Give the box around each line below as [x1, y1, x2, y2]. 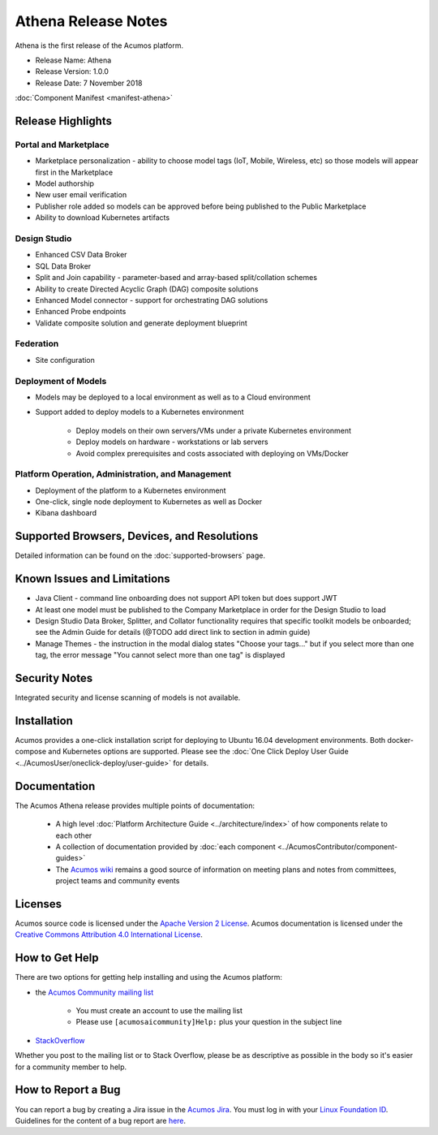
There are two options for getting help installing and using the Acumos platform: [15, 973, 283, 982]
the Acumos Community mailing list [35, 987, 154, 997]
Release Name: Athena [35, 55, 112, 65]
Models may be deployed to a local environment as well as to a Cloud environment [35, 392, 311, 402]
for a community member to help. [15, 1062, 127, 1072]
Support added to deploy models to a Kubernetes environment [35, 407, 244, 417]
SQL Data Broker [35, 261, 92, 271]
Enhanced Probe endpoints [35, 307, 127, 317]
